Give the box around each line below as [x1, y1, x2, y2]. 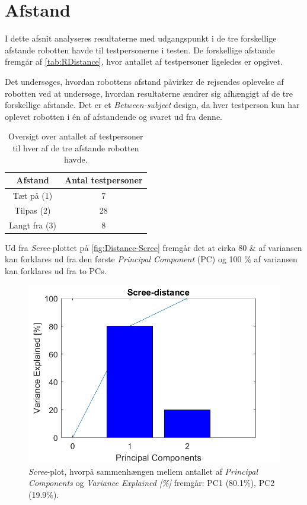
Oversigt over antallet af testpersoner [8, 130, 143, 142]
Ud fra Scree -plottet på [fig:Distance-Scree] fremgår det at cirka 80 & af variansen [5, 241, 302, 253]
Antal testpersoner [64, 174, 143, 186]
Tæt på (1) [12, 189, 53, 201]
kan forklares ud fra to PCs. [5, 264, 107, 277]
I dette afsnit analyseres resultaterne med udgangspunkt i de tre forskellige [5, 32, 277, 45]
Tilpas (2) [14, 204, 51, 216]
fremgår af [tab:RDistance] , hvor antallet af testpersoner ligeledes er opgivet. [5, 55, 283, 68]
